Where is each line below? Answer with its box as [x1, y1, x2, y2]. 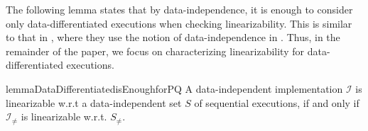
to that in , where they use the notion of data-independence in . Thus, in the [6, 30, 340, 45]
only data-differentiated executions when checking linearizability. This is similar [6, 16, 352, 30]
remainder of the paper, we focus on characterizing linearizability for [6, 43, 304, 58]
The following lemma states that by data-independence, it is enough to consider [6, 2, 353, 16]
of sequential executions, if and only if [194, 95, 359, 110]
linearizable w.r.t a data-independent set [6, 95, 182, 110]
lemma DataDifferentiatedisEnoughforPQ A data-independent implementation [6, 81, 343, 96]
